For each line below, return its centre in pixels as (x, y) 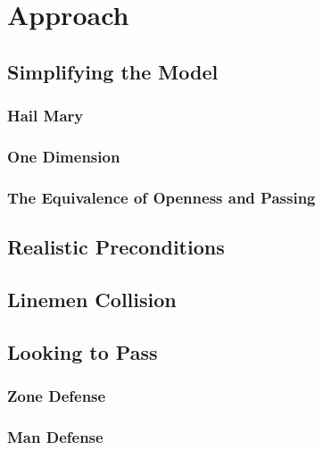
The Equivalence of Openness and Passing (161, 197)
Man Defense (55, 436)
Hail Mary (46, 116)
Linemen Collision (92, 299)
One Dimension (64, 156)
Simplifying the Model (113, 71)
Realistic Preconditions (116, 247)
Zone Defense (57, 395)
